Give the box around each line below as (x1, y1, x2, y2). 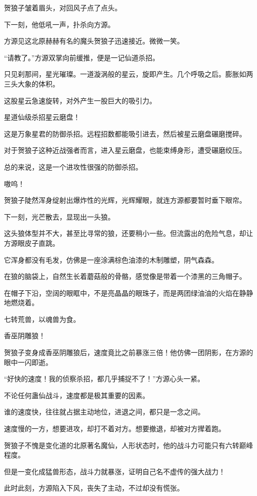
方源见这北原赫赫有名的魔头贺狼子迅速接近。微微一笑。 (4, 36, 184, 46)
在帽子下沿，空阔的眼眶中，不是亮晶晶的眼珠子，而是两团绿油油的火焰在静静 (4, 287, 253, 298)
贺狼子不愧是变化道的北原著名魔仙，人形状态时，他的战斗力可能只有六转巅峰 (4, 440, 253, 450)
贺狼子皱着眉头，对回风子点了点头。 (4, 2, 122, 12)
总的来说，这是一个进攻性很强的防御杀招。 (4, 161, 142, 172)
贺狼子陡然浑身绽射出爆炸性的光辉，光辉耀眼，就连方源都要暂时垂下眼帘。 (4, 195, 246, 205)
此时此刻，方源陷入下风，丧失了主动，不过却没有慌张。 (4, 483, 184, 493)
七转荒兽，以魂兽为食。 (4, 314, 80, 324)
